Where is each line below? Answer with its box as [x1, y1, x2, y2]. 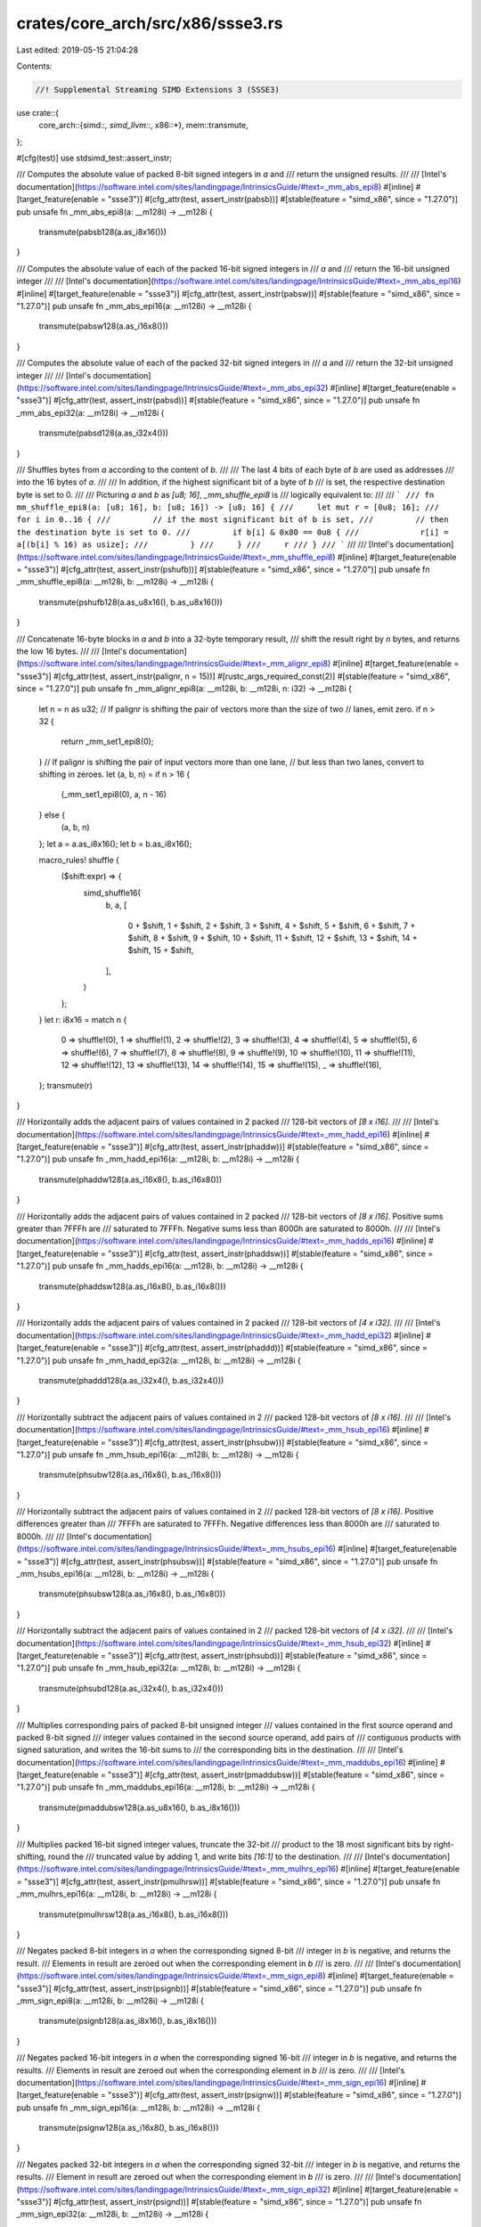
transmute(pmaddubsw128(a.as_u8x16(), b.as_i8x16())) [38, 1802, 240, 1813]
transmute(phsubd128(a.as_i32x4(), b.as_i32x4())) [38, 1683, 224, 1693]
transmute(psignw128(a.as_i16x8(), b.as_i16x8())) [38, 2123, 219, 2133]
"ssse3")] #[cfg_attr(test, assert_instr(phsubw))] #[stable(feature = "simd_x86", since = [107, 1437, 429, 1448]
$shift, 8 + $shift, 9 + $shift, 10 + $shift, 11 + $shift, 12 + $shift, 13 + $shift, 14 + [127, 933, 418, 943]
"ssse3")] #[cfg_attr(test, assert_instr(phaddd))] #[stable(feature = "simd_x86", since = [107, 1342, 428, 1353]
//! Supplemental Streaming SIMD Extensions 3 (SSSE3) [35, 85, 280, 94]
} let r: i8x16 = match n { [38, 1014, 127, 1024]
